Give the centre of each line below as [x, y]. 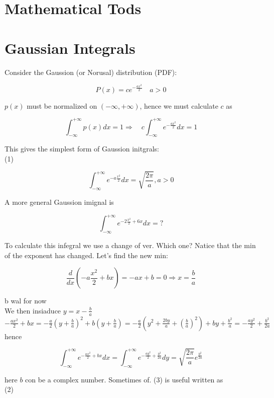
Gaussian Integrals [70, 48]
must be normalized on [62, 105]
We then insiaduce [33, 310]
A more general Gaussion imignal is [59, 202]
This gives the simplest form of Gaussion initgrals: [82, 149]
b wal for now [26, 301]
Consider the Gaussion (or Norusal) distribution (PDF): [91, 72]
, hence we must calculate [179, 105]
